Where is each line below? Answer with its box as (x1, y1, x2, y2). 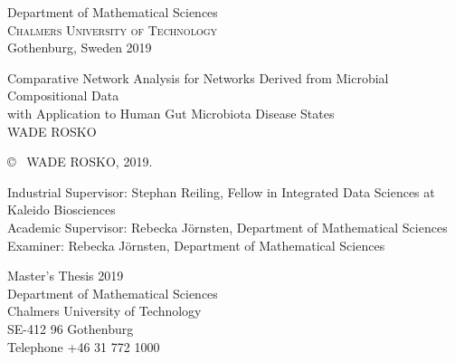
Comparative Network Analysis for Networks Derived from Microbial (7, 68, 389, 87)
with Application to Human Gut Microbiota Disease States (7, 103, 335, 122)
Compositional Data (7, 86, 119, 105)
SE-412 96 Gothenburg (7, 319, 134, 338)
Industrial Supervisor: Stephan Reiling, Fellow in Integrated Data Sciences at (7, 182, 435, 201)
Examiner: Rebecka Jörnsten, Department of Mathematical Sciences (7, 235, 385, 254)
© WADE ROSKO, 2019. (7, 152, 153, 171)
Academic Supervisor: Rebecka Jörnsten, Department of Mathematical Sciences (7, 217, 448, 236)
